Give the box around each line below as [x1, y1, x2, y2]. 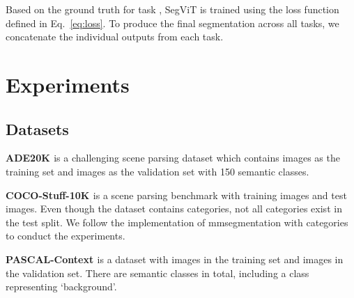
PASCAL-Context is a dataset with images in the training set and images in [6, 251, 344, 266]
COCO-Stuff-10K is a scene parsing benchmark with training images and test [6, 187, 347, 202]
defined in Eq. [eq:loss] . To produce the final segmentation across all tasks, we [6, 15, 339, 30]
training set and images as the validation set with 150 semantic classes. [6, 164, 309, 178]
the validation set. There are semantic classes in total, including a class [6, 265, 309, 280]
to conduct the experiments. [6, 228, 125, 243]
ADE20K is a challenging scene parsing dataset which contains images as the [6, 150, 340, 165]
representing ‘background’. [6, 279, 117, 294]
